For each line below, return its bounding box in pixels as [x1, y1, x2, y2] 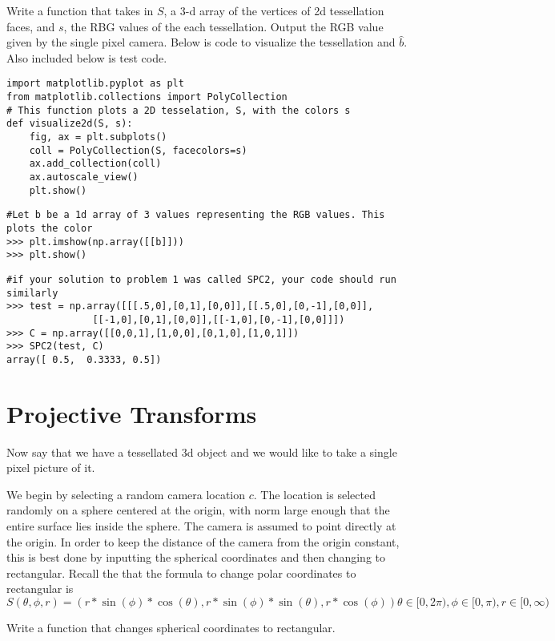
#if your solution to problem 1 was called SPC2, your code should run [6, 273, 396, 285]
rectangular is [6, 580, 74, 597]
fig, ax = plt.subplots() [29, 131, 167, 143]
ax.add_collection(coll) [29, 158, 162, 170]
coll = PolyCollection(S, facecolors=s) [29, 144, 247, 156]
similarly [6, 287, 58, 299]
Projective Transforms [6, 397, 257, 429]
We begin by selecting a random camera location [6, 486, 246, 502]
